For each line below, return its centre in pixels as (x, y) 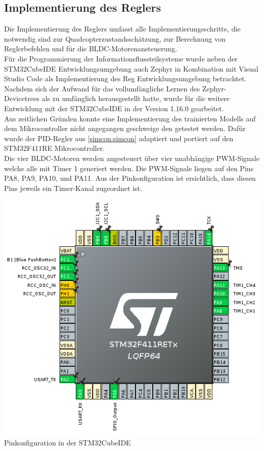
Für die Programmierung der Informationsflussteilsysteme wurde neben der (121, 58)
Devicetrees (22, 98)
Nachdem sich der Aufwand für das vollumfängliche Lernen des (102, 88)
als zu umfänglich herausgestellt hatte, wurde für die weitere (136, 98)
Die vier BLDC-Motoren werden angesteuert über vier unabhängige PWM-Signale (132, 158)
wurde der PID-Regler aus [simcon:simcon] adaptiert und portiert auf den (119, 138)
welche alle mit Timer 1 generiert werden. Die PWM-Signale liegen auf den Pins (129, 168)
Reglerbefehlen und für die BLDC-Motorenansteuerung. (91, 49)
